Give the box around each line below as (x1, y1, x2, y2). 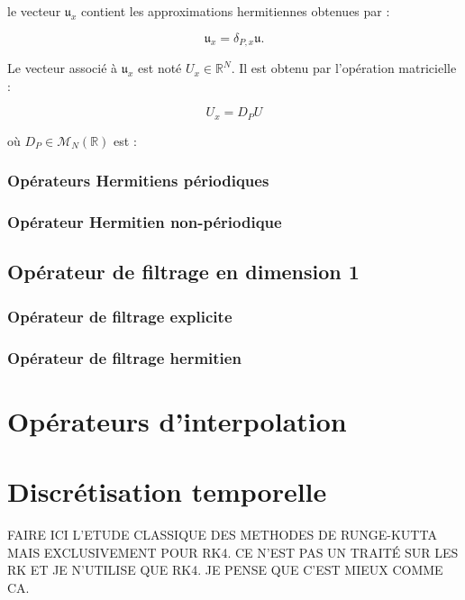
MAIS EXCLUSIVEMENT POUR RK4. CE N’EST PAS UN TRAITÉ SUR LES (7, 542, 459, 561)
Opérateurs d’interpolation (7, 402, 347, 439)
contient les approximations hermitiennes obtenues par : (81, 2, 390, 20)
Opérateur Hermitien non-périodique (7, 211, 282, 233)
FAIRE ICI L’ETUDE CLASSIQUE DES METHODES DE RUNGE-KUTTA (7, 524, 437, 543)
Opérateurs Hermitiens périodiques (7, 169, 269, 192)
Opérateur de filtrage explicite (7, 305, 232, 327)
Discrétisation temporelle (7, 473, 327, 509)
